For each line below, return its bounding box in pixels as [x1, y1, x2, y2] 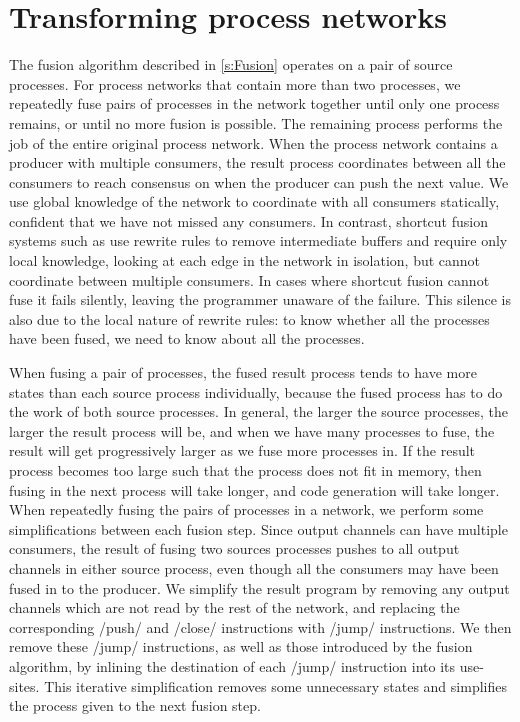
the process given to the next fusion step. [9, 695, 261, 716]
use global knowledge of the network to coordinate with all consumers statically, [9, 191, 500, 212]
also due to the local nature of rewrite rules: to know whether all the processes [9, 308, 490, 329]
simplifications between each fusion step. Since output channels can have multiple [9, 518, 508, 539]
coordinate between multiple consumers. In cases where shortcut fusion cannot [9, 269, 490, 290]
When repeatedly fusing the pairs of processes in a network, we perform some [9, 499, 484, 520]
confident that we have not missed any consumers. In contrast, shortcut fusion [9, 210, 488, 231]
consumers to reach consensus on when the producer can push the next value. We [9, 171, 509, 192]
